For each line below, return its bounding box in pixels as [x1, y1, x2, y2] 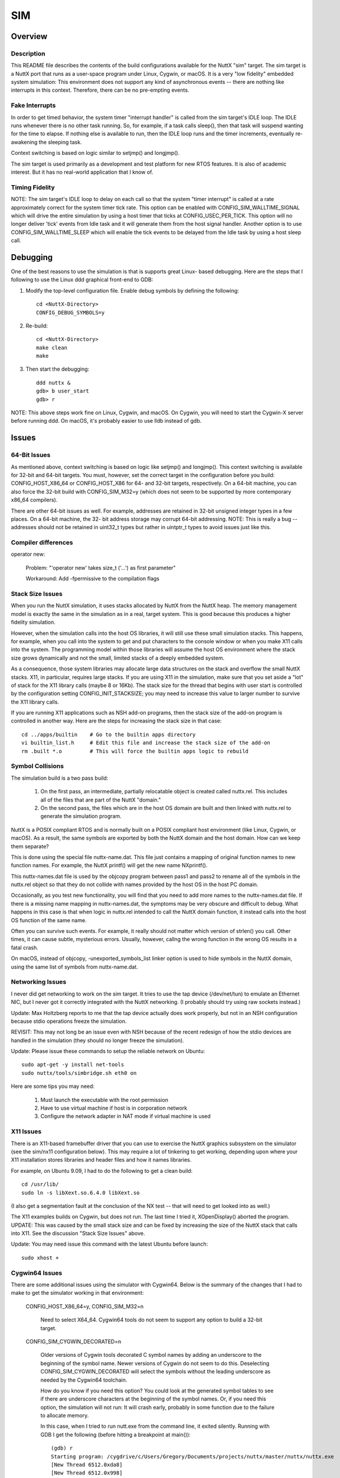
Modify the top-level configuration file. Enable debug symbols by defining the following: [25, 287, 239, 294]
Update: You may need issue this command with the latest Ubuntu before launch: [11, 1240, 208, 1247]
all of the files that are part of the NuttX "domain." [40, 796, 161, 803]
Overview [11, 31, 48, 41]
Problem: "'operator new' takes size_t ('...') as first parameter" [25, 564, 176, 571]
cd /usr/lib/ [21, 1181, 59, 1188]
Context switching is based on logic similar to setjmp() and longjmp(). [11, 150, 180, 157]
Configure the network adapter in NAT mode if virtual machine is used [40, 1113, 211, 1120]
